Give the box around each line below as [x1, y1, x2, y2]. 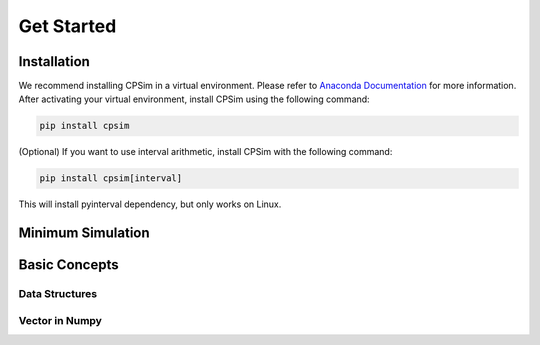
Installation [18, 53, 90, 70]
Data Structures [18, 287, 98, 301]
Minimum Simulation [18, 225, 150, 242]
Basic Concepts [18, 256, 119, 274]
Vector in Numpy [18, 313, 102, 327]
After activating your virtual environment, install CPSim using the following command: [18, 93, 370, 105]
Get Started [18, 15, 117, 37]
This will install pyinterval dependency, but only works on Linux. [18, 198, 282, 210]
